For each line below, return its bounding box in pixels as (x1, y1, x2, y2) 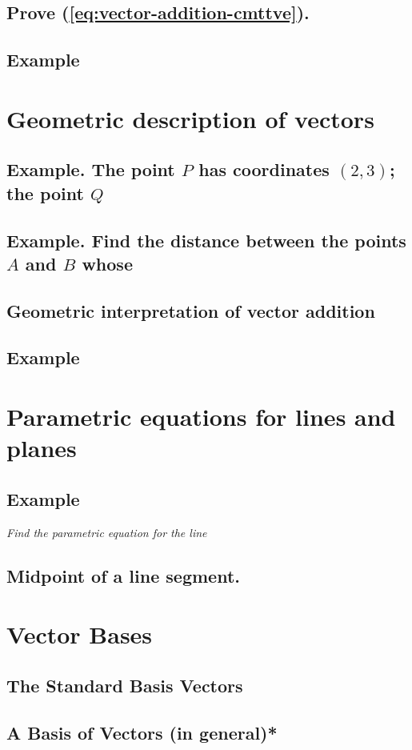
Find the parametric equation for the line (6, 523, 207, 540)
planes (6, 431, 77, 464)
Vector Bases (6, 618, 153, 651)
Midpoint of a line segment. (6, 563, 240, 588)
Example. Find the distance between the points (6, 227, 406, 252)
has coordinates (198, 157, 330, 182)
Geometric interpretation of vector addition (6, 298, 375, 323)
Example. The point (6, 157, 175, 182)
